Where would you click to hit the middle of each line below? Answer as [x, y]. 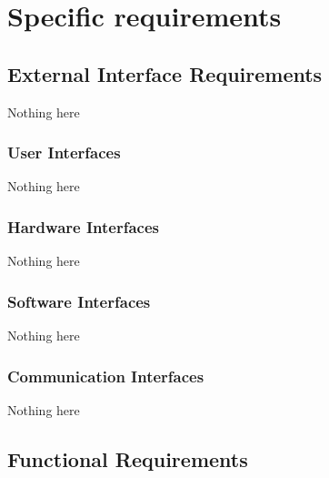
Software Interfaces [79, 301]
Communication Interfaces [106, 376]
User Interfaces [64, 153]
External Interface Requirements [165, 73]
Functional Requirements [128, 458]
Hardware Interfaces [83, 226]
